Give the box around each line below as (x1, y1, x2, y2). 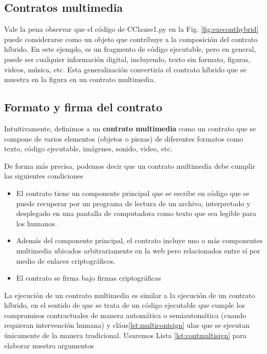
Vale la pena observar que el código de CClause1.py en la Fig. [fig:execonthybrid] (4, 24, 259, 34)
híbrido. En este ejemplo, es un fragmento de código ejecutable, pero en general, (4, 44, 256, 54)
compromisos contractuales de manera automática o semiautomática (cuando (4, 309, 246, 320)
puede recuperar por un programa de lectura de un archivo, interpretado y (16, 198, 251, 208)
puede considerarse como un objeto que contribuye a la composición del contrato (4, 33, 258, 44)
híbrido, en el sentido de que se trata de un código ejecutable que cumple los (4, 300, 245, 310)
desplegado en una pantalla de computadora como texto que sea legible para (16, 208, 257, 219)
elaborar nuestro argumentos (4, 340, 94, 350)
